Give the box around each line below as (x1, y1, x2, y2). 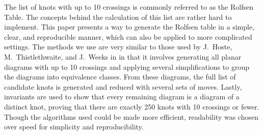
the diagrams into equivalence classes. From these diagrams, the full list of (4, 71, 236, 82)
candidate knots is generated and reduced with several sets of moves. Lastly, (4, 81, 242, 92)
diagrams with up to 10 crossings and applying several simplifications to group (4, 61, 249, 72)
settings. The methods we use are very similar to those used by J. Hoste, (4, 41, 232, 52)
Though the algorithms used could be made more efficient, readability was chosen (4, 111, 258, 122)
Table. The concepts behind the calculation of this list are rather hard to (4, 11, 232, 22)
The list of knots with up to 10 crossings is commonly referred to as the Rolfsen (4, 2, 253, 12)
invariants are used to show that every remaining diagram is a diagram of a (4, 91, 240, 102)
